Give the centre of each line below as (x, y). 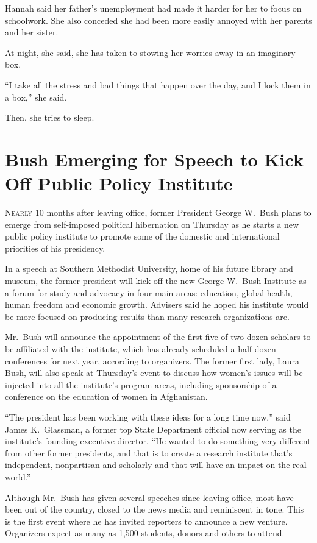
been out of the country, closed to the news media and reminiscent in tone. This (155, 509)
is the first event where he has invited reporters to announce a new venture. (146, 521)
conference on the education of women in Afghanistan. (106, 396)
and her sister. (32, 32)
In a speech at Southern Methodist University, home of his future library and (149, 268)
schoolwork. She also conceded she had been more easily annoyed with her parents (158, 20)
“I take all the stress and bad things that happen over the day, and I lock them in (158, 84)
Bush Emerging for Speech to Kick (154, 159)
